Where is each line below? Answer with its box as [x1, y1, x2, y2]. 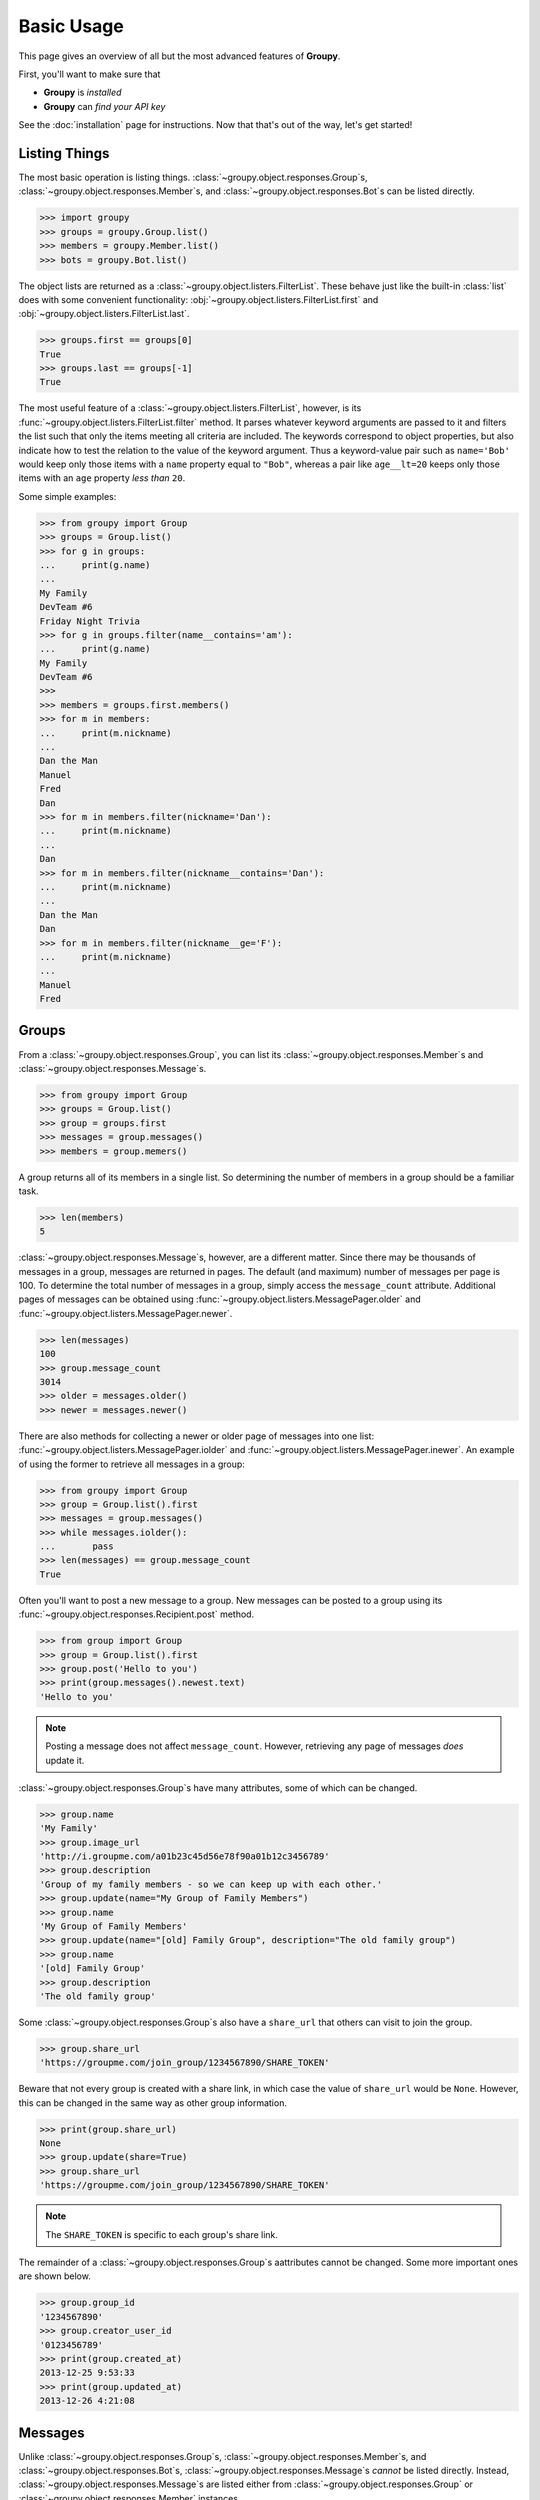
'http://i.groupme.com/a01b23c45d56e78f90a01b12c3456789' [39, 1851, 330, 1862]
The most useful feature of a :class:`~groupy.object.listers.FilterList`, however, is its [18, 402, 362, 414]
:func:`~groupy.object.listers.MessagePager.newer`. [18, 1307, 233, 1319]
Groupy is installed [43, 86, 122, 99]
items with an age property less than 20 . [18, 472, 186, 484]
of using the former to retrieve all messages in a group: [18, 1458, 245, 1470]
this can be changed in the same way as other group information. [18, 2096, 287, 2109]
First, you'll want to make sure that [18, 68, 161, 80]
